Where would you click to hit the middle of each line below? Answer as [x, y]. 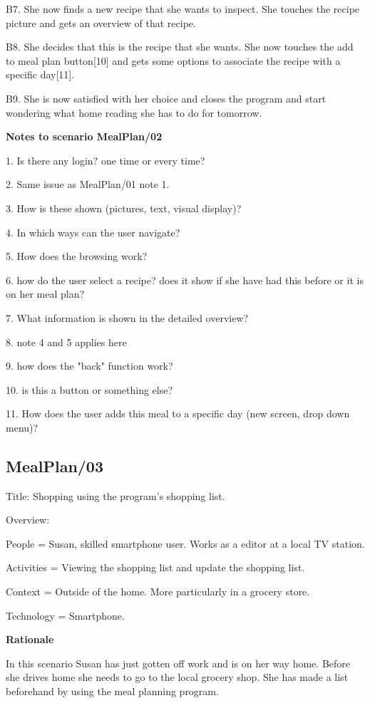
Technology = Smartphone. [65, 615]
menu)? [22, 427]
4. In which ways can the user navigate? [93, 232]
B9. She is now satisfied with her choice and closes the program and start [166, 98]
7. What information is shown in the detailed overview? [127, 317]
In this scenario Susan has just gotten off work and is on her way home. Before [178, 663]
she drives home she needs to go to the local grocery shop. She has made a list [177, 677]
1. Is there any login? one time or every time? [106, 160]
